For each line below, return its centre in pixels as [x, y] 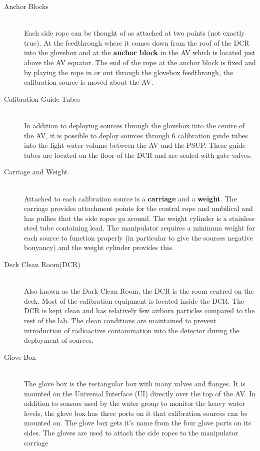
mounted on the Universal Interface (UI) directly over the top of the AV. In [140, 393]
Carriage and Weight [36, 172]
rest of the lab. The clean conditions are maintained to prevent [120, 320]
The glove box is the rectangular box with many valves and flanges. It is [135, 383]
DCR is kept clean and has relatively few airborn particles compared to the [139, 310]
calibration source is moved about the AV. [89, 82]
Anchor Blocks [26, 6]
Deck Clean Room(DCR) [42, 264]
